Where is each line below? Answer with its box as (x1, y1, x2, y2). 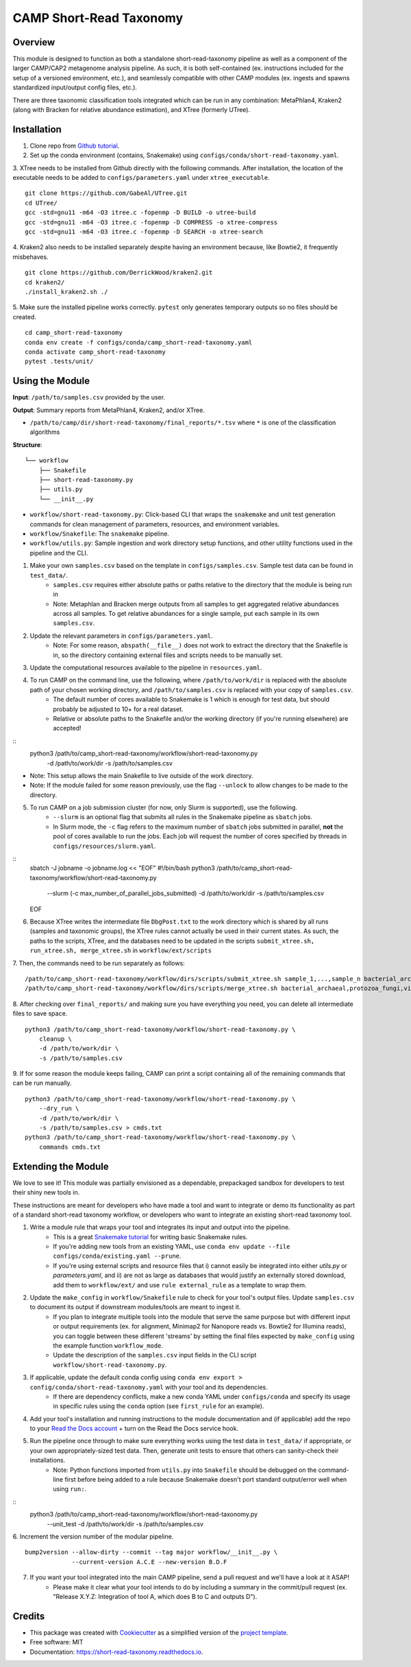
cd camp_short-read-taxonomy (25, 329, 123, 336)
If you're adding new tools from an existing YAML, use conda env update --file (53, 1243, 290, 1251)
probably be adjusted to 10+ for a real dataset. (53, 704, 184, 713)
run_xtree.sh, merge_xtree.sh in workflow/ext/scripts (29, 946, 212, 954)
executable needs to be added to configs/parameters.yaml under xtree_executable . (12, 174, 270, 182)
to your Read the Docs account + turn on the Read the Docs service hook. (29, 1425, 239, 1433)
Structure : (12, 440, 42, 449)
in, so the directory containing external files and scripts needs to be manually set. (53, 651, 283, 659)
